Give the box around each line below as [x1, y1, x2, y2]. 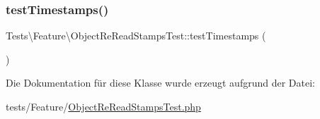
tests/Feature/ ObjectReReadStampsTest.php [6, 99, 201, 113]
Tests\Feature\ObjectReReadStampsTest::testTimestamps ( [6, 28, 266, 43]
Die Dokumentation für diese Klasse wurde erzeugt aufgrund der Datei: [6, 75, 315, 90]
